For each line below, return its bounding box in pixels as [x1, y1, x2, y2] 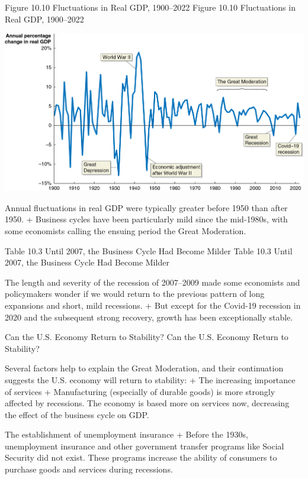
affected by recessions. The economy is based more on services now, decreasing [5, 397, 290, 409]
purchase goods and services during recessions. [5, 463, 173, 475]
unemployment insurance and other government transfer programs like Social [5, 439, 284, 452]
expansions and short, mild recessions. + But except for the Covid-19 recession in [5, 299, 301, 311]
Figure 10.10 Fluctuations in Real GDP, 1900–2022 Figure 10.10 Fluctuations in [5, 1, 296, 13]
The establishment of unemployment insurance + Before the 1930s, [5, 428, 248, 441]
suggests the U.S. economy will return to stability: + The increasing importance [5, 373, 296, 386]
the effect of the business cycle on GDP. [5, 408, 149, 420]
